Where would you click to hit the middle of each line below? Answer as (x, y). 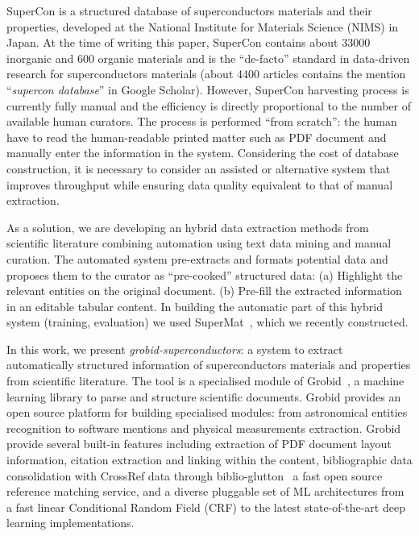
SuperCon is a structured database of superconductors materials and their (189, 10)
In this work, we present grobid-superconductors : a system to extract (175, 349)
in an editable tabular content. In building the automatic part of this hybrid (195, 306)
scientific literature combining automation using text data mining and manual (199, 243)
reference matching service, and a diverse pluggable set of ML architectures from (205, 491)
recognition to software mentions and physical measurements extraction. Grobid (204, 428)
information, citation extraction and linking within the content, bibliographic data (209, 460)
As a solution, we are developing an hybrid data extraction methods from (188, 227)
